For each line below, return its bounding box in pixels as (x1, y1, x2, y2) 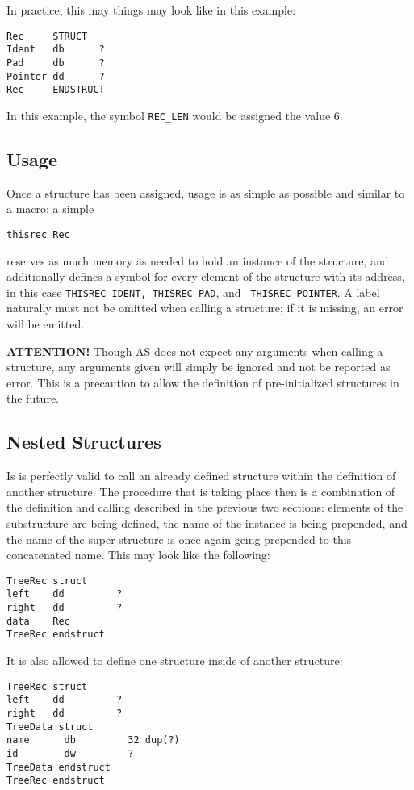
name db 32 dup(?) (6, 734, 180, 746)
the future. (6, 390, 60, 407)
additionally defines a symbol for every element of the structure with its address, (6, 268, 405, 285)
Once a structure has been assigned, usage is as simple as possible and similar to (6, 184, 405, 201)
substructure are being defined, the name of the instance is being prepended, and (6, 514, 408, 531)
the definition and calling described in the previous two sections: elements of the (6, 499, 404, 516)
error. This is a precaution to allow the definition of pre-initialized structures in (6, 374, 399, 391)
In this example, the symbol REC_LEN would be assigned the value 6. (6, 107, 343, 123)
